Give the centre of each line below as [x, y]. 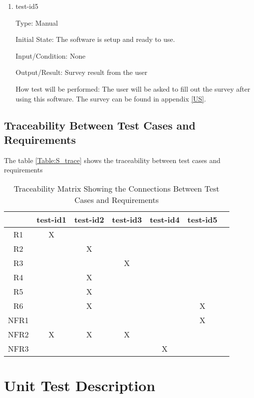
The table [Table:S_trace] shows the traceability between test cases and [112, 160]
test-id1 [51, 219]
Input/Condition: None [50, 55]
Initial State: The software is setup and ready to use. [95, 39]
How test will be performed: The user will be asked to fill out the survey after [133, 88]
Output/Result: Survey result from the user [81, 72]
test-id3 [127, 219]
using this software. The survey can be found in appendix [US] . [111, 98]
